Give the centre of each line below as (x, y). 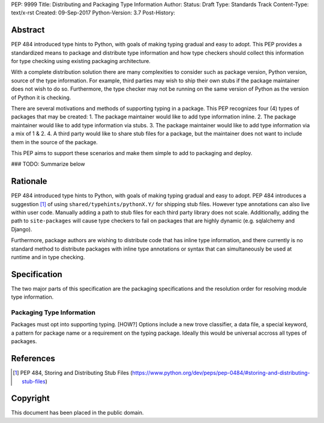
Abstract (28, 30)
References (33, 358)
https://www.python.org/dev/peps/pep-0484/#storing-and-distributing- (221, 373)
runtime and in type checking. (48, 257)
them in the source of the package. (55, 142)
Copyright (31, 399)
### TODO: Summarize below (48, 164)
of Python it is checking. (41, 97)
